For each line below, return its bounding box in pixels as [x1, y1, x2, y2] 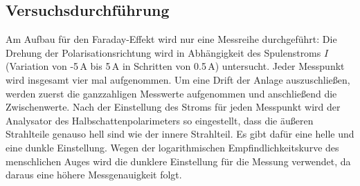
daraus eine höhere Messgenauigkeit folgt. [6, 167, 182, 182]
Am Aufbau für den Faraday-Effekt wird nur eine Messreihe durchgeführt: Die [6, 32, 337, 46]
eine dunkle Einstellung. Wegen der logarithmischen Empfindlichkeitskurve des [6, 140, 339, 154]
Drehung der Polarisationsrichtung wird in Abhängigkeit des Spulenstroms [6, 45, 321, 59]
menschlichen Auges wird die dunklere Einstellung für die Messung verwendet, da [6, 154, 351, 168]
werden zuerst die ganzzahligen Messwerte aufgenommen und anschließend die [6, 86, 337, 100]
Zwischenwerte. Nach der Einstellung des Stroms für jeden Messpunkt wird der [6, 100, 341, 114]
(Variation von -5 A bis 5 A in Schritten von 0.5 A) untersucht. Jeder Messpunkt [6, 59, 345, 73]
